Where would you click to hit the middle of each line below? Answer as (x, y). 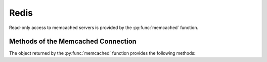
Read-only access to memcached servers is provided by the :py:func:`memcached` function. (104, 28)
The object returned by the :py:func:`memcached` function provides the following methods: (102, 53)
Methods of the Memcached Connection (73, 42)
